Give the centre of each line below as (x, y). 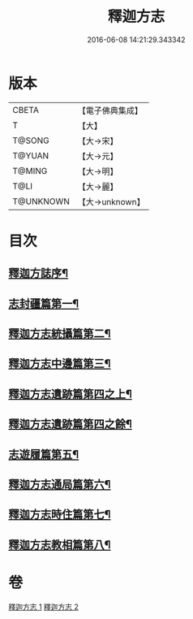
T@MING (30, 171)
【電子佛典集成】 (110, 110)
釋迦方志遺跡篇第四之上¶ (70, 394)
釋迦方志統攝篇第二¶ (60, 334)
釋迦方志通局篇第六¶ (60, 485)
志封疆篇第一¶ (44, 303)
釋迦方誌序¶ (39, 273)
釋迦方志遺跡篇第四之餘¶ (70, 424)
